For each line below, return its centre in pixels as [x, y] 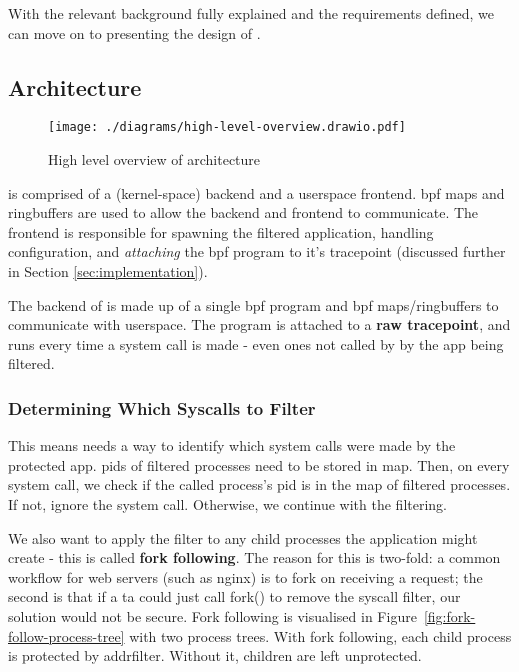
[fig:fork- [449, 615]
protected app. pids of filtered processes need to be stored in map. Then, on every [259, 464]
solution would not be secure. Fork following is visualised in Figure [212, 615]
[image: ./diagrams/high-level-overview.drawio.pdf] [227, 127]
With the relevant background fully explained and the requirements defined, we [251, 13]
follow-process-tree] [66, 635]
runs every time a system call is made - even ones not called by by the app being [256, 343]
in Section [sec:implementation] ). [108, 271]
